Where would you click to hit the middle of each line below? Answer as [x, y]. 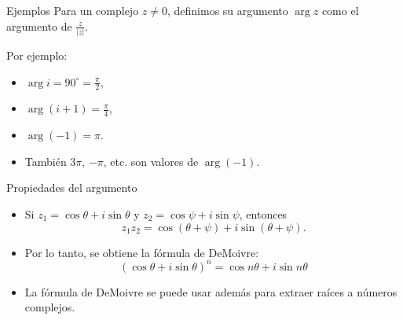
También [46, 161]
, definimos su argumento [227, 10]
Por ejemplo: [37, 55]
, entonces [263, 213]
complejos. [50, 307]
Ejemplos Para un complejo [73, 10]
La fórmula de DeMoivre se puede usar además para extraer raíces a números [211, 291]
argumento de [39, 26]
